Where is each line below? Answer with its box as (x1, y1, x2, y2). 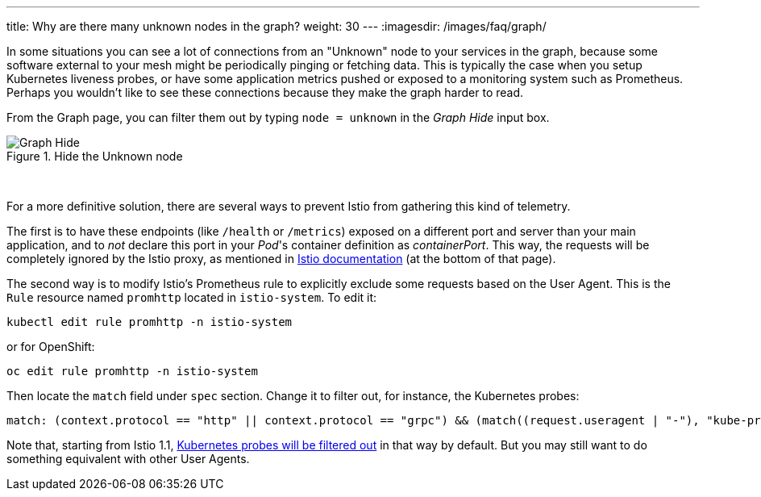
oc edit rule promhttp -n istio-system (6, 365, 258, 378)
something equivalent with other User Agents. (6, 452, 250, 466)
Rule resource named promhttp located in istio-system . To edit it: (6, 290, 377, 304)
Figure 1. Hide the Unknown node (6, 149, 183, 163)
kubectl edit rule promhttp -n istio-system (6, 315, 293, 328)
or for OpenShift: (6, 340, 95, 353)
